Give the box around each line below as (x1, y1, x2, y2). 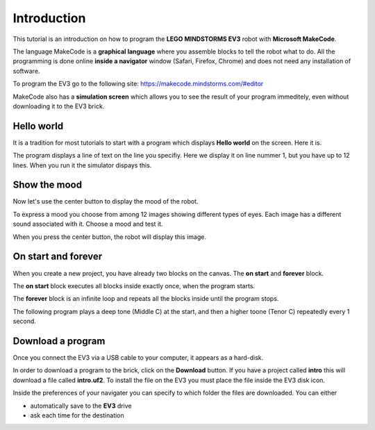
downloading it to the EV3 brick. (12, 101, 105, 110)
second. (12, 317, 36, 326)
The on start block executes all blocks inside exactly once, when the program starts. (12, 281, 256, 290)
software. (12, 67, 40, 75)
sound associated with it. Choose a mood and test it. (12, 220, 163, 229)
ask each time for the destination (30, 411, 124, 420)
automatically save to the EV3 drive (30, 402, 132, 410)
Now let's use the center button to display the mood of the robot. (12, 197, 199, 206)
